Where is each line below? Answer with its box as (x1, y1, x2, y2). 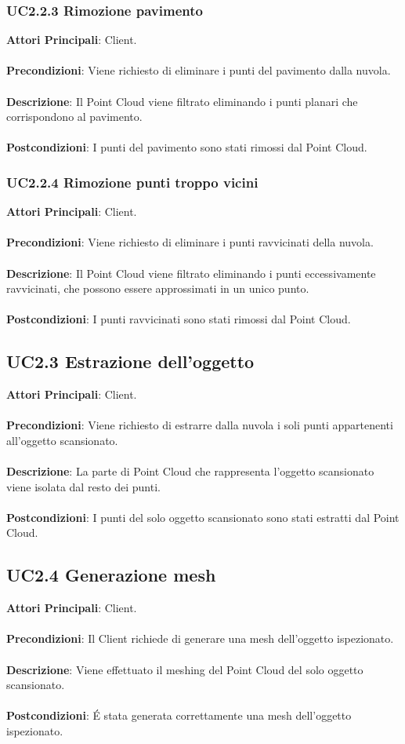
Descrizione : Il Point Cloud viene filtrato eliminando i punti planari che (6, 93, 358, 109)
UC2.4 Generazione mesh (6, 563, 216, 587)
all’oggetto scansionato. (6, 432, 118, 448)
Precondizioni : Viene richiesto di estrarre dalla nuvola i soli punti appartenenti (6, 417, 393, 433)
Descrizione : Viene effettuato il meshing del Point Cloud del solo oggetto (6, 661, 363, 677)
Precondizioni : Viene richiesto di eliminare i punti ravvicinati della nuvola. (6, 234, 374, 250)
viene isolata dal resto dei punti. (6, 478, 161, 494)
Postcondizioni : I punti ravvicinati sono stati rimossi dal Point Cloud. (6, 311, 351, 327)
